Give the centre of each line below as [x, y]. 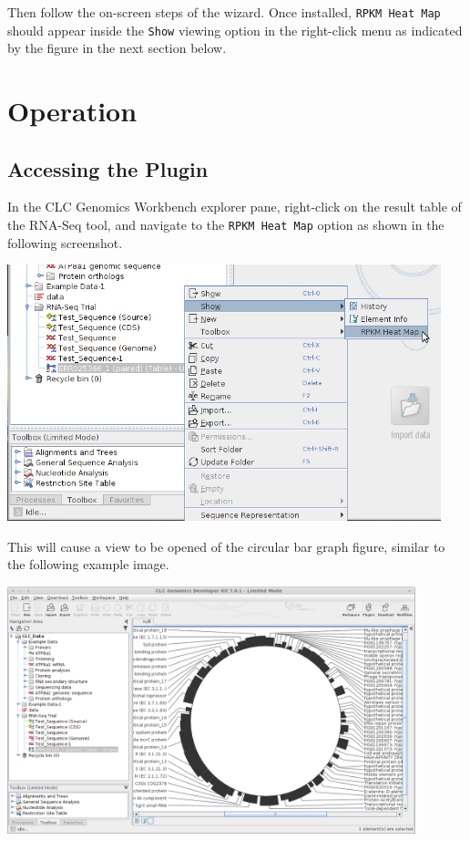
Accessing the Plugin [108, 168]
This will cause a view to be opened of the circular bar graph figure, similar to [226, 546]
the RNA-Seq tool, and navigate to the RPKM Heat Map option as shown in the [226, 225]
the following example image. [88, 564]
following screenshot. [65, 242]
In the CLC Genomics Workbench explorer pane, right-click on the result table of [235, 207]
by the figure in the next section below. [117, 48]
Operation [72, 111]
